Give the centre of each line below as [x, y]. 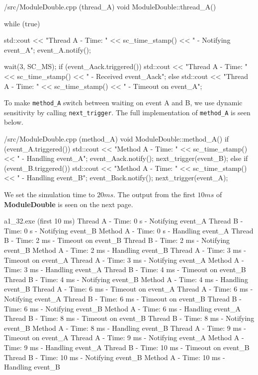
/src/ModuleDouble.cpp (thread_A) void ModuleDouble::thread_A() [110, 6]
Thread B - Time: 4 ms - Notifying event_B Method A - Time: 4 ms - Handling [126, 279]
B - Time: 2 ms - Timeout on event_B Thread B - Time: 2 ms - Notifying [117, 240]
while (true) [22, 23]
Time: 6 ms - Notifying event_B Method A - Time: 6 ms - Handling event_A [122, 308]
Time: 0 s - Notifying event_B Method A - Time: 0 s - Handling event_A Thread [129, 230]
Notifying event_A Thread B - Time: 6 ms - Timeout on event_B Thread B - [123, 298]
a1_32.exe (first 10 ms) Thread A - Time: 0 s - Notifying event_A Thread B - [124, 221]
